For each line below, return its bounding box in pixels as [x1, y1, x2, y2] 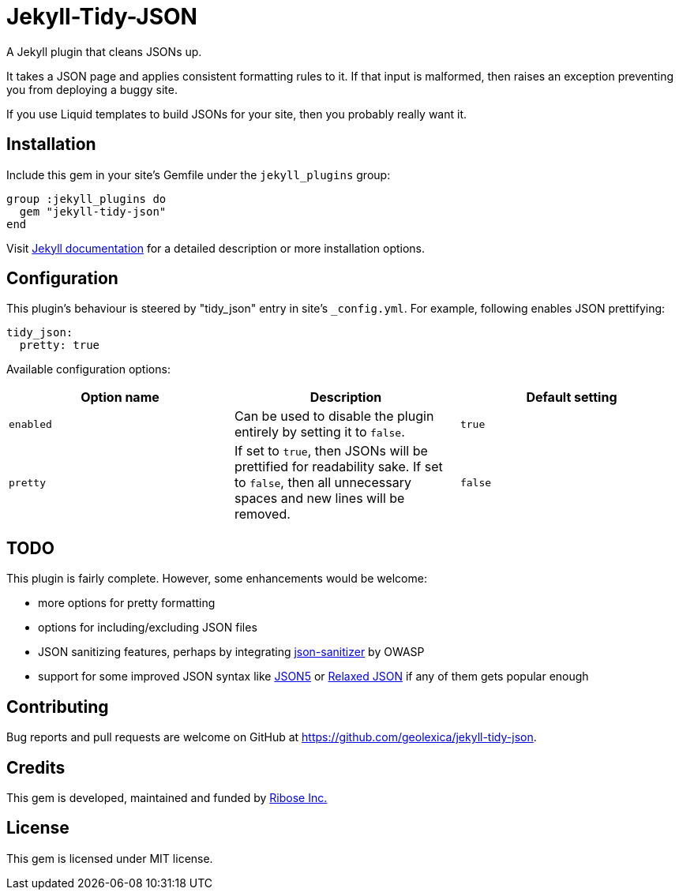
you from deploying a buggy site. [6, 82, 178, 96]
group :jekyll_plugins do [6, 192, 167, 205]
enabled [9, 418, 52, 430]
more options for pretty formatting [38, 596, 216, 610]
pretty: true [19, 339, 100, 352]
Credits [6, 757, 66, 778]
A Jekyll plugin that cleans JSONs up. [6, 44, 202, 58]
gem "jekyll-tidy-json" [19, 204, 167, 218]
